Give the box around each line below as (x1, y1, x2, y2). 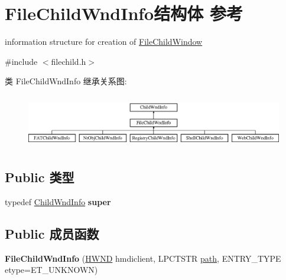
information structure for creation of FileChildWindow (5, 35, 203, 48)
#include (5, 55, 38, 67)
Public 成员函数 (5, 224, 99, 242)
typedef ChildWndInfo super (5, 195, 111, 207)
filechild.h (51, 55, 86, 67)
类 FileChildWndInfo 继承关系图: (5, 75, 127, 87)
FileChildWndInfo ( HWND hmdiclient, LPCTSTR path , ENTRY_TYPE (5, 252, 281, 264)
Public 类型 (5, 167, 74, 186)
